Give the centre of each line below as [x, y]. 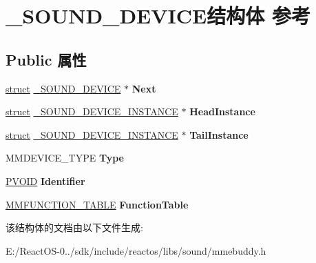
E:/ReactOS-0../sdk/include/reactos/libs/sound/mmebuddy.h [136, 250]
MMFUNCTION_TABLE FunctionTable [97, 204]
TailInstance [219, 134]
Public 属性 [46, 59]
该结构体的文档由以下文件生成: [74, 227]
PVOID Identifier [45, 181]
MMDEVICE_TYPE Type [65, 158]
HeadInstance [222, 111]
